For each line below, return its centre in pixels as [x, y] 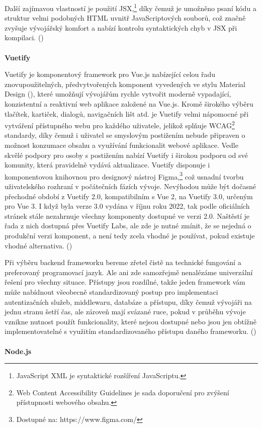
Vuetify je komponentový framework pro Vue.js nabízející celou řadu [110, 74]
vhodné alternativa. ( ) [38, 245]
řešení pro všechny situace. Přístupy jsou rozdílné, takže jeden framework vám [125, 282]
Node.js [18, 351]
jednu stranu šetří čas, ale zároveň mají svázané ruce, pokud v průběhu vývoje [125, 312]
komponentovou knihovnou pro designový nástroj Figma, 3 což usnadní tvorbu [124, 176]
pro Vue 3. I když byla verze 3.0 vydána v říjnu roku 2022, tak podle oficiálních [127, 206]
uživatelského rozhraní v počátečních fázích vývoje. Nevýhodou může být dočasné [130, 186]
